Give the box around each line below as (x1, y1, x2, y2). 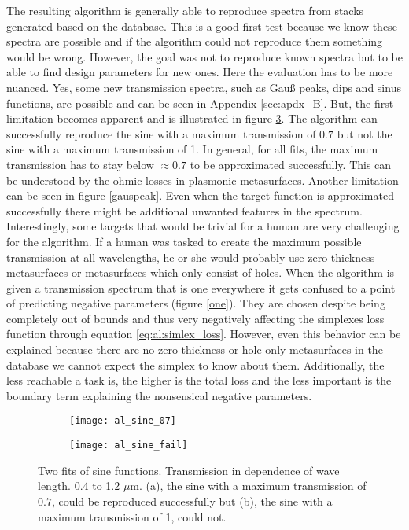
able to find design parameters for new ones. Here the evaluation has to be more (6, 64, 393, 80)
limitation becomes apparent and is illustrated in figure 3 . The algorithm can (6, 110, 378, 127)
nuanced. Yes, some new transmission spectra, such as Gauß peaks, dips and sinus (6, 79, 401, 95)
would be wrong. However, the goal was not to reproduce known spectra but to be (6, 48, 403, 64)
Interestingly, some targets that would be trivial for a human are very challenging (6, 218, 400, 234)
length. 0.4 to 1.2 (38, 477, 120, 494)
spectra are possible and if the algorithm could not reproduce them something (6, 33, 383, 50)
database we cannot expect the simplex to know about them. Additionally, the (6, 356, 385, 373)
